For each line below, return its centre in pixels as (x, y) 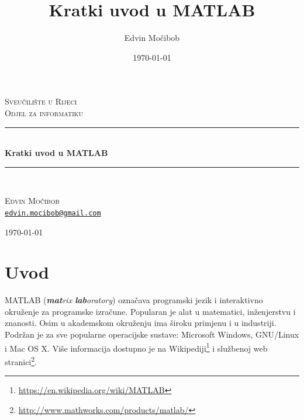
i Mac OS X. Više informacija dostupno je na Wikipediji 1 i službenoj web (136, 347)
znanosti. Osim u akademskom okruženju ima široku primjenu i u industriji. (141, 323)
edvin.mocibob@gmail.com (53, 213)
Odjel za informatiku (44, 112)
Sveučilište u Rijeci (41, 101)
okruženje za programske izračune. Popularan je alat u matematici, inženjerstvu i (150, 311)
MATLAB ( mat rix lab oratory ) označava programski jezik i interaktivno (134, 300)
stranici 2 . (21, 360)
